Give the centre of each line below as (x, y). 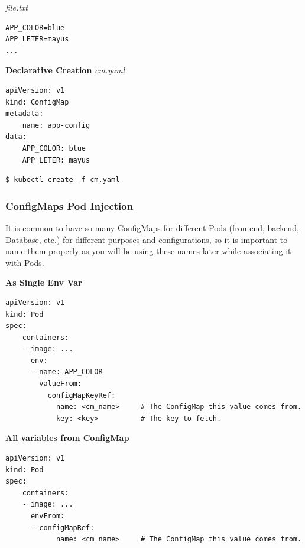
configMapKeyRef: (82, 395)
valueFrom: (60, 384)
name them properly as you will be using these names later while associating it (148, 251)
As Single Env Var (44, 282)
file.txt (17, 7)
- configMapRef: (62, 528)
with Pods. (25, 262)
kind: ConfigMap (37, 102)
